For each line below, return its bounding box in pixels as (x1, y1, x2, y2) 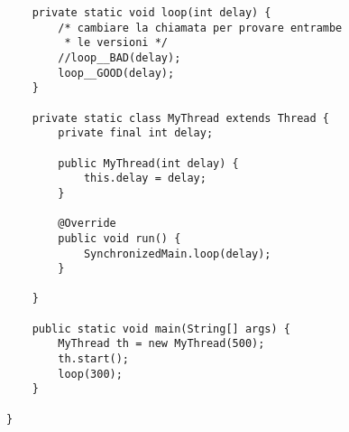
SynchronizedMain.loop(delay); (83, 247, 271, 260)
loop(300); (58, 367, 123, 380)
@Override (58, 217, 116, 230)
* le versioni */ (64, 36, 168, 50)
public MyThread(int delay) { (58, 156, 239, 170)
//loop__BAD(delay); (58, 51, 181, 64)
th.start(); (58, 352, 130, 366)
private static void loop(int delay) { (32, 6, 271, 19)
